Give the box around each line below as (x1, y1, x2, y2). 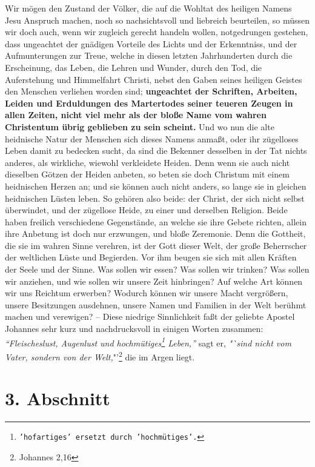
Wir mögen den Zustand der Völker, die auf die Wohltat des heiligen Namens (5, 2, 292, 14)
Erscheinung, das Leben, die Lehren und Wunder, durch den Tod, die (5, 61, 262, 73)
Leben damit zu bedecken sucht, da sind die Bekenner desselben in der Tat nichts (5, 144, 307, 157)
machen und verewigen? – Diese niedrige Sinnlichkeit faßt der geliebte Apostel (5, 310, 295, 323)
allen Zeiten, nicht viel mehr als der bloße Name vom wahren (5, 108, 267, 121)
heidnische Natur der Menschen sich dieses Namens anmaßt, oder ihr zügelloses (5, 132, 299, 145)
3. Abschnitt (5, 386, 110, 411)
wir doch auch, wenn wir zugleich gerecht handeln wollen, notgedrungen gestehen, (5, 25, 308, 38)
